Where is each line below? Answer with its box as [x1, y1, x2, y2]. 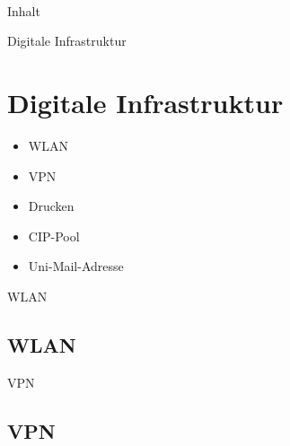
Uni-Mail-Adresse [28, 257, 124, 275]
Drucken [28, 197, 75, 215]
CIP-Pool [28, 226, 80, 245]
